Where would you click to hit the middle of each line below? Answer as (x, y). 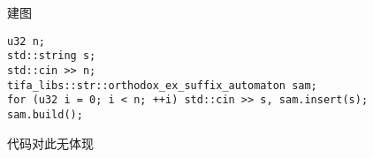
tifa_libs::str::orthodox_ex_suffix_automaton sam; (162, 85)
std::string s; (52, 56)
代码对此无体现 (50, 143)
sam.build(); (45, 114)
